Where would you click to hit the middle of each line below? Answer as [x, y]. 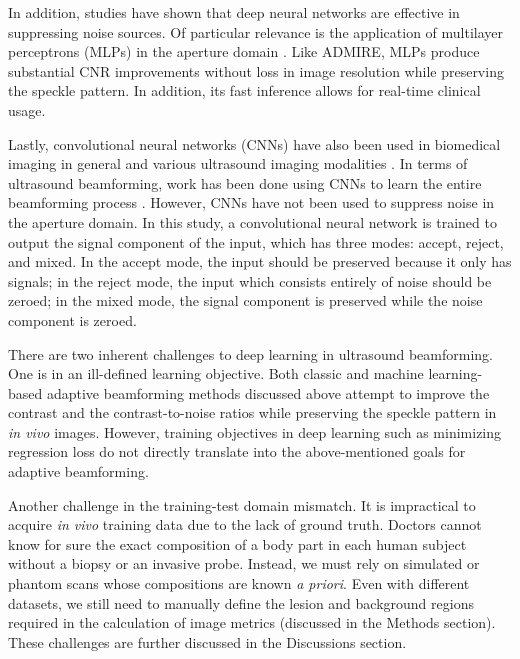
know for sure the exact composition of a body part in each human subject [237, 543]
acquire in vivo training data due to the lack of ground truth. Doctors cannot [245, 524]
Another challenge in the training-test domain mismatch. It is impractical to [242, 504]
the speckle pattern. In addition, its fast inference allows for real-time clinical [244, 90]
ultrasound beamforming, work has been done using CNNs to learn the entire [245, 182]
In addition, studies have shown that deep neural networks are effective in [234, 12]
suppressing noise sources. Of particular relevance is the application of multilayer [256, 31]
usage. [27, 109]
